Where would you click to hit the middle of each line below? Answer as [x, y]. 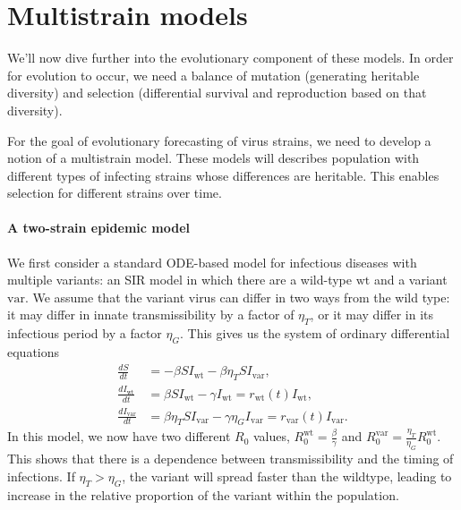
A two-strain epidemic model [98, 228]
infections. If [41, 476]
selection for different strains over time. [115, 193]
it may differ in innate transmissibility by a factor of [151, 314]
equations [34, 352]
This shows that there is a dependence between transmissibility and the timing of [230, 459]
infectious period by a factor [85, 333]
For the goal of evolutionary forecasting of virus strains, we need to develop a [219, 140]
